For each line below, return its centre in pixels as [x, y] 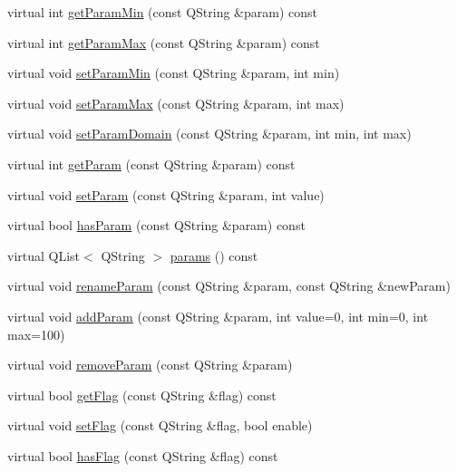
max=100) [36, 334]
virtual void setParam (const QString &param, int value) [166, 194]
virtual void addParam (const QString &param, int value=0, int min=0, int [218, 316]
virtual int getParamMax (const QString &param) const [164, 42]
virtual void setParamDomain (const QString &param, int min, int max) [209, 134]
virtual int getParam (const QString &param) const [151, 164]
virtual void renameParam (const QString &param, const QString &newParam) [229, 286]
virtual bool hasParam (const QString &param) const [156, 225]
